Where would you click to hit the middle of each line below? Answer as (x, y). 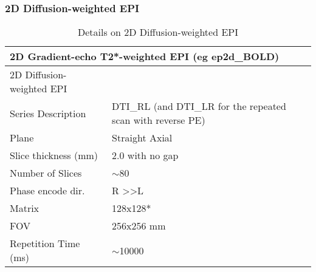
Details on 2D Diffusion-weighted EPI (158, 32)
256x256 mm (139, 226)
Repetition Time (45, 243)
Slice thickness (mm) (54, 155)
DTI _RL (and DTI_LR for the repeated (199, 106)
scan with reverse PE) (159, 120)
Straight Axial (142, 138)
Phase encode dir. (47, 191)
